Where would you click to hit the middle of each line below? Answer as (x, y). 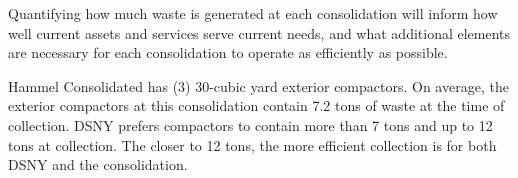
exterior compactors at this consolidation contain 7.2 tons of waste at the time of (256, 105)
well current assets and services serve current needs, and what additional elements (259, 32)
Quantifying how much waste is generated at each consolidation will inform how (253, 13)
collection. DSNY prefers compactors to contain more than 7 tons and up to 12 (250, 124)
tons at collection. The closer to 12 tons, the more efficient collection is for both (252, 144)
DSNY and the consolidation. (98, 164)
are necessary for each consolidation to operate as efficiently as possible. (228, 52)
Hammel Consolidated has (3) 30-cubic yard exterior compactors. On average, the (258, 85)
